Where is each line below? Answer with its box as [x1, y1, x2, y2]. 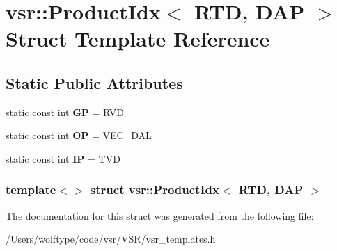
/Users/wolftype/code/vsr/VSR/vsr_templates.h [6, 232, 216, 246]
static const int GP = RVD [6, 104, 125, 119]
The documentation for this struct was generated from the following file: [6, 208, 314, 222]
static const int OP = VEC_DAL [6, 128, 152, 143]
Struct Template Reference [6, 24, 270, 53]
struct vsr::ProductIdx [90, 181, 219, 198]
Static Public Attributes [6, 72, 183, 93]
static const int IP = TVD [6, 151, 120, 165]
